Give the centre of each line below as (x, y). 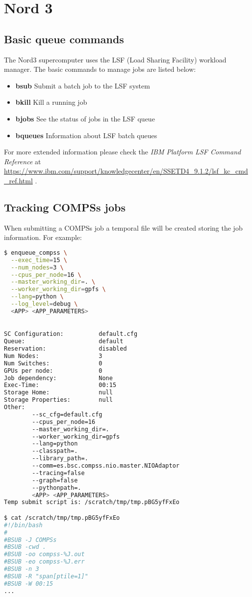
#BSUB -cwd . (25, 547)
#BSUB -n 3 (22, 569)
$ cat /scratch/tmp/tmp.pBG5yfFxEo (62, 518)
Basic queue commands (64, 39)
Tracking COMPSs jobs (65, 207)
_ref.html (18, 180)
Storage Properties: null (58, 400)
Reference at (23, 161)
